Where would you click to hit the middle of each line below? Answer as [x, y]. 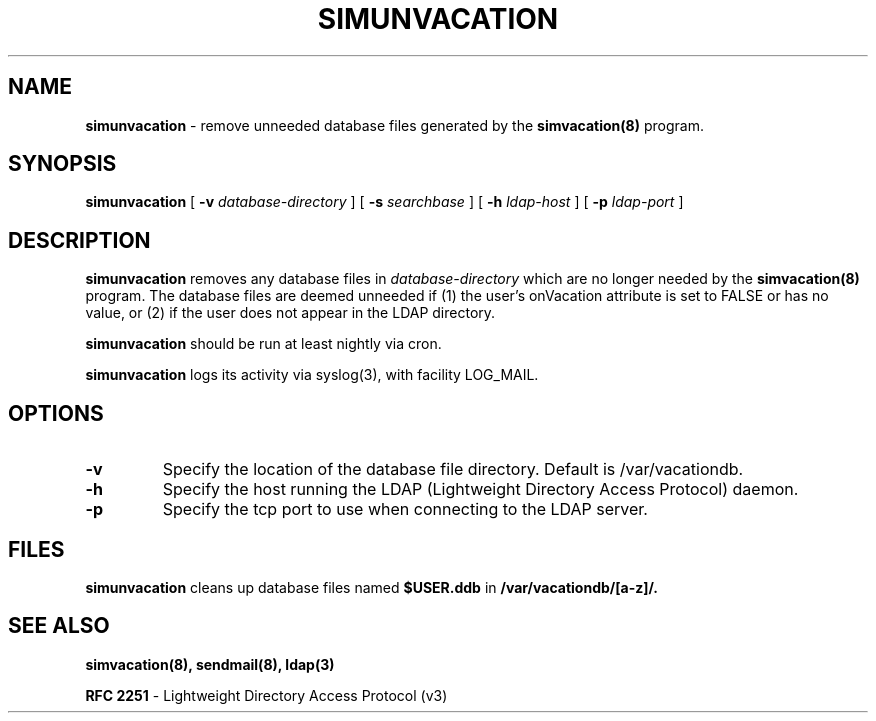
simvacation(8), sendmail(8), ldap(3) [210, 664]
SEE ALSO [59, 626]
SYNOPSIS [62, 164]
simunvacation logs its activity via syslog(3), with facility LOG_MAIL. [312, 375]
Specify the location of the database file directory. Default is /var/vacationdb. [453, 469]
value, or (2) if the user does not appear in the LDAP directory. [290, 313]
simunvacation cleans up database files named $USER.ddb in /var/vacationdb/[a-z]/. [372, 587]
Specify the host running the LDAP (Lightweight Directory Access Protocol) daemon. [480, 489]
